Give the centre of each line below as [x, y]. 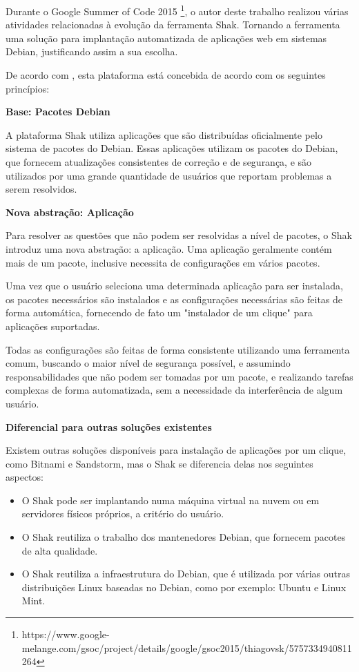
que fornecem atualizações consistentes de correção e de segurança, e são [159, 162]
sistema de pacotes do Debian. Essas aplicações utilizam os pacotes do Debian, [172, 148]
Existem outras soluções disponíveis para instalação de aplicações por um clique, [176, 450]
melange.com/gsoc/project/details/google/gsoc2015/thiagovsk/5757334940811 [187, 647]
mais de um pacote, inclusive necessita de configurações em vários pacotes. [163, 262]
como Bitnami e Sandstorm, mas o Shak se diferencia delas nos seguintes [159, 463]
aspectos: [25, 477]
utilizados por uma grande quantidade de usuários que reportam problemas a [169, 175]
